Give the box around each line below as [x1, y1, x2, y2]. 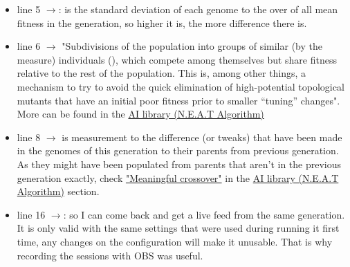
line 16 [17, 207, 46, 221]
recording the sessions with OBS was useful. [17, 248, 203, 262]
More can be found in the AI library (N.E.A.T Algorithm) [17, 107, 264, 121]
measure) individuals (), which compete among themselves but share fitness [17, 52, 337, 66]
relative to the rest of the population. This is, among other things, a [17, 66, 306, 80]
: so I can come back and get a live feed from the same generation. [63, 207, 345, 221]
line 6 [17, 39, 41, 53]
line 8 [17, 129, 41, 144]
